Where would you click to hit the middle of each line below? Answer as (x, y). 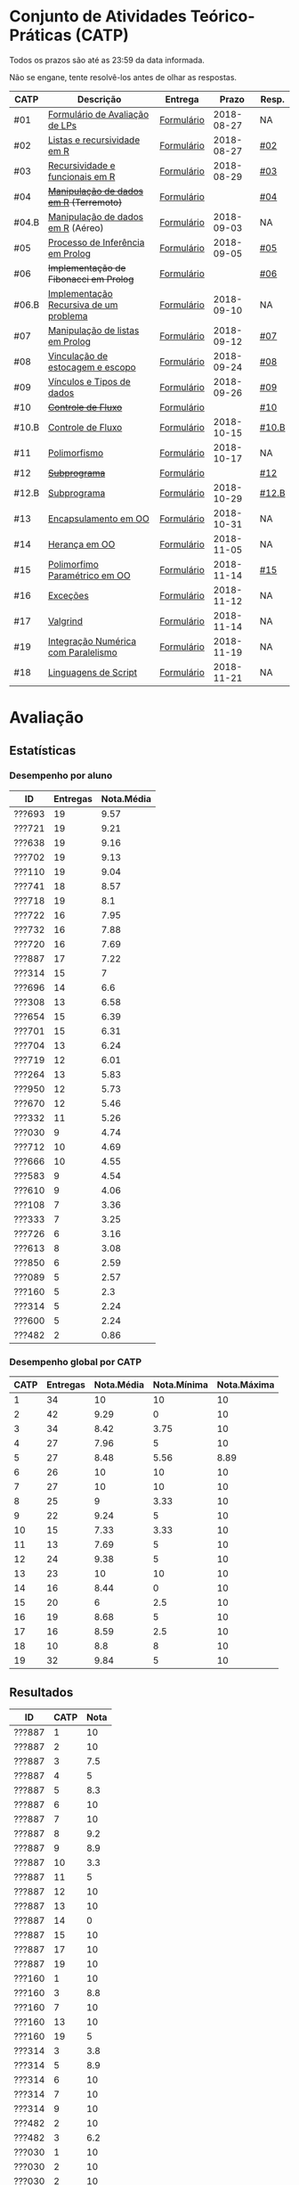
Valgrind (65, 621)
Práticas (40, 35)
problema (68, 315)
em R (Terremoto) (85, 202)
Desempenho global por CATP (76, 1362)
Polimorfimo (73, 564)
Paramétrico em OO (89, 575)
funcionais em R (81, 176)
